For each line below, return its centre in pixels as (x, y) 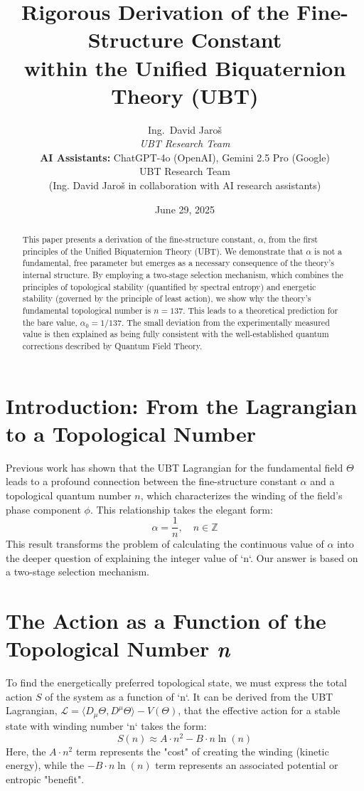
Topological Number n (118, 649)
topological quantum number (69, 495)
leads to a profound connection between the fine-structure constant (151, 481)
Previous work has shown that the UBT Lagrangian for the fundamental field (175, 467)
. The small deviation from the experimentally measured (225, 322)
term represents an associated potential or (247, 765)
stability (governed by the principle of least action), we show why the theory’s (167, 298)
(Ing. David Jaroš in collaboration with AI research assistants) (185, 185)
